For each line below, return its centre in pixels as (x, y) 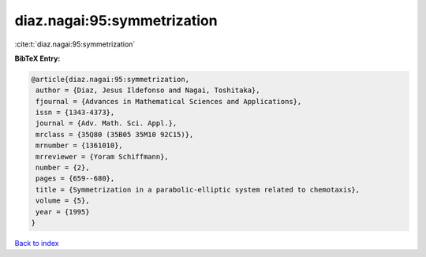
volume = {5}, (63, 201)
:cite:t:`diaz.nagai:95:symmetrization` (75, 44)
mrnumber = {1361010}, (80, 145)
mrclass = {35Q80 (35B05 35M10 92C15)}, (115, 134)
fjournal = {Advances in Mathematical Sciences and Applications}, (169, 101)
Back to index (37, 243)
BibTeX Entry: (37, 58)
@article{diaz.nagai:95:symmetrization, (110, 79)
